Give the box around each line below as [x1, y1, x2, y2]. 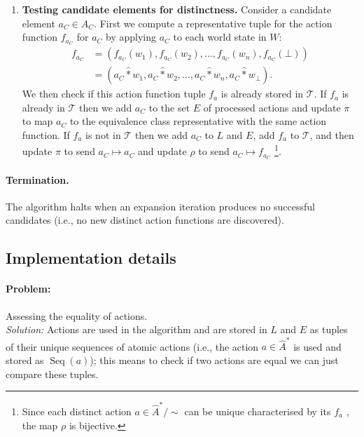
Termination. [6, 172, 69, 187]
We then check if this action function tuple [22, 86, 206, 101]
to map [22, 114, 53, 128]
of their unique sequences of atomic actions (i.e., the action [6, 339, 259, 354]
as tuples [309, 322, 348, 337]
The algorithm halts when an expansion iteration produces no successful [6, 199, 315, 213]
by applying [106, 29, 157, 44]
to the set [148, 100, 190, 114]
